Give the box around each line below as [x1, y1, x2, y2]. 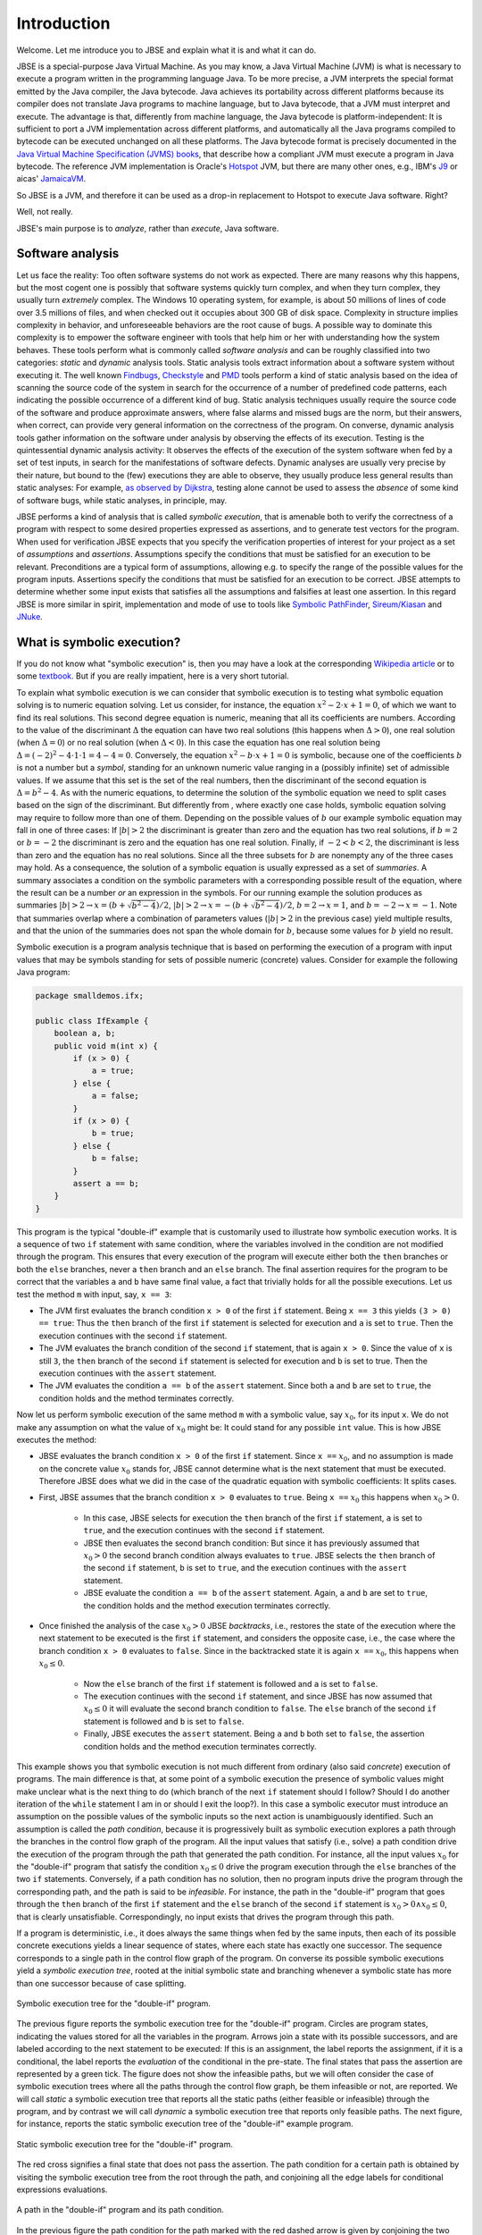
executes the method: [16, 1434, 97, 1445]
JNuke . [16, 611, 44, 622]
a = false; [91, 1091, 140, 1101]
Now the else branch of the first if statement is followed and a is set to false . [83, 1678, 378, 1689]
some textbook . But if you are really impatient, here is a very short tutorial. [16, 670, 289, 681]
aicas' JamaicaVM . [16, 173, 87, 184]
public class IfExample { [35, 1016, 149, 1025]
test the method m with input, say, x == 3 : [16, 1288, 172, 1300]
